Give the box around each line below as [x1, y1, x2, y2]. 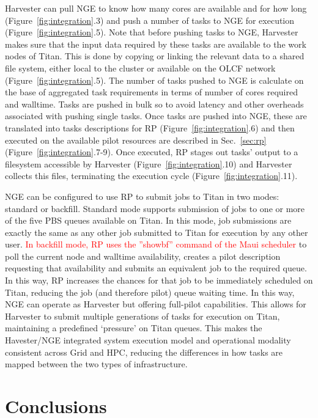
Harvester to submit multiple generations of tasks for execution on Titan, [5, 309, 280, 322]
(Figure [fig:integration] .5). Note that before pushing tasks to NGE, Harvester [5, 26, 298, 38]
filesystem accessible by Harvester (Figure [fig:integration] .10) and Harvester [5, 157, 292, 170]
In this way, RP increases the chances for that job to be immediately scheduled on [5, 274, 313, 287]
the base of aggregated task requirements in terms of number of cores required [5, 86, 298, 98]
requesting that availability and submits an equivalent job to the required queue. [5, 262, 307, 274]
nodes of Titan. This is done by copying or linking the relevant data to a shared [5, 50, 305, 62]
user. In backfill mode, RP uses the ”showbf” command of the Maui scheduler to [5, 238, 307, 251]
